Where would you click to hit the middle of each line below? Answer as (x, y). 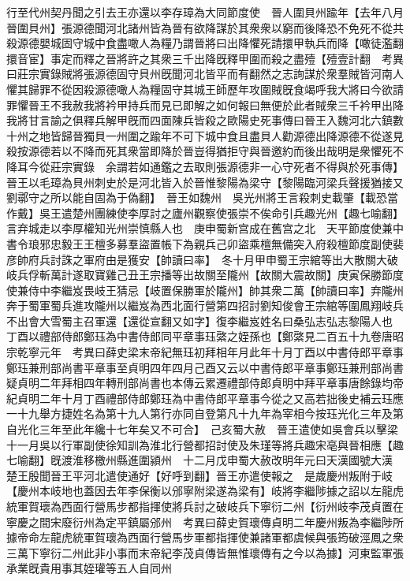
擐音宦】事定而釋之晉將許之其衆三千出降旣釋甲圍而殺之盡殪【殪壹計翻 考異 (205, 58)
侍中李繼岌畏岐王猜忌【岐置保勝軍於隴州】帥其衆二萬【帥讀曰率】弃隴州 (216, 290)
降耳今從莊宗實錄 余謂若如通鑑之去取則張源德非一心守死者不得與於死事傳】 (205, 166)
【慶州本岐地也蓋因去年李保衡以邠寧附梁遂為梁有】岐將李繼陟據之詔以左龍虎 (205, 491)
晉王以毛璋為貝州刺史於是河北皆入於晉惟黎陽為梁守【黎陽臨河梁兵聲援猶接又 (205, 182)
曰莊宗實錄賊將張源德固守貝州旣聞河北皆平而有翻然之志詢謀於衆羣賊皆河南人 (205, 74)
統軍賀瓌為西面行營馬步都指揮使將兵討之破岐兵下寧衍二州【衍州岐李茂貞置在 (205, 506)
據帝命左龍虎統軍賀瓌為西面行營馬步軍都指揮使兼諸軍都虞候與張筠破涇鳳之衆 (205, 537)
